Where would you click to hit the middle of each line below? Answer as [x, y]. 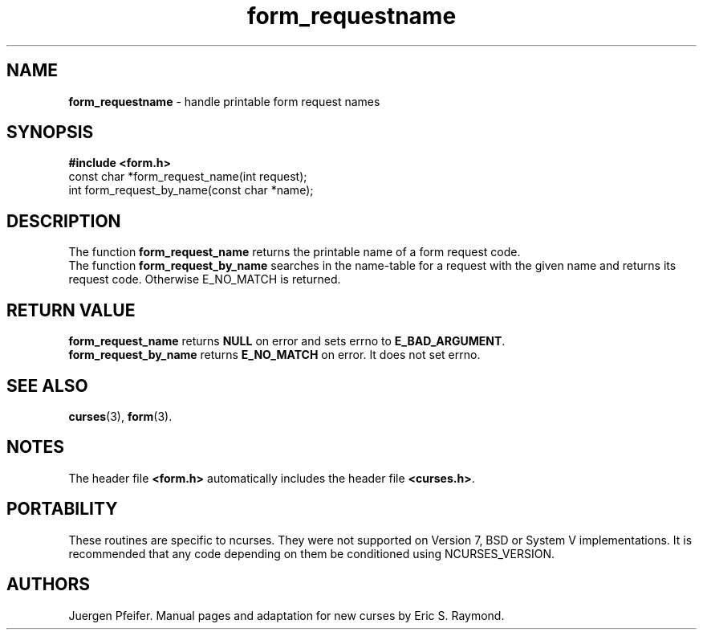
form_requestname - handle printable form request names [224, 101]
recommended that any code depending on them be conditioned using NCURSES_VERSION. [311, 553]
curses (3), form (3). [120, 416]
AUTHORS [49, 585]
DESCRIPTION [64, 221]
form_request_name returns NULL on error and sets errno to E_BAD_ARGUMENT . [287, 341]
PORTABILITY [62, 509]
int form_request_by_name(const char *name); [191, 190]
